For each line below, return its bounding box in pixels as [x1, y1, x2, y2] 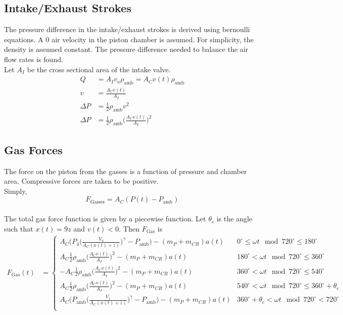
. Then [119, 223, 139, 234]
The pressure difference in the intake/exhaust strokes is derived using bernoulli [4, 24, 250, 35]
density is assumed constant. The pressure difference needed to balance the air [4, 44, 248, 54]
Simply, [4, 185, 27, 196]
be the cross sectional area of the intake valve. [27, 64, 171, 74]
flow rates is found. [4, 53, 64, 64]
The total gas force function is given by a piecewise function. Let [4, 213, 206, 224]
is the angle [216, 213, 252, 224]
